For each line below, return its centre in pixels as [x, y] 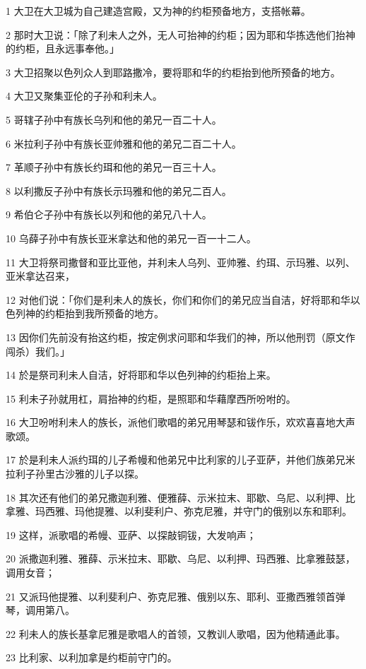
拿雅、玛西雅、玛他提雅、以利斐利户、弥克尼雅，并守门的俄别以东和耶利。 [179, 511]
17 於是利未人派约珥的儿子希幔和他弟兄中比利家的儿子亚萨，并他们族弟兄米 [181, 460]
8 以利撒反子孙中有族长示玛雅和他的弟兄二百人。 [119, 190]
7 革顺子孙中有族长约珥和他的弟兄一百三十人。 [114, 167]
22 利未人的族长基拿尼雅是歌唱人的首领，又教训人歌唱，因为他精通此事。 [176, 633]
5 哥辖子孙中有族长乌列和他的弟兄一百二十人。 [114, 119]
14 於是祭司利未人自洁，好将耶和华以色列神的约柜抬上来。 [141, 375]
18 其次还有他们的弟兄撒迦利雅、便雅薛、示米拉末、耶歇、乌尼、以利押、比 [181, 497]
